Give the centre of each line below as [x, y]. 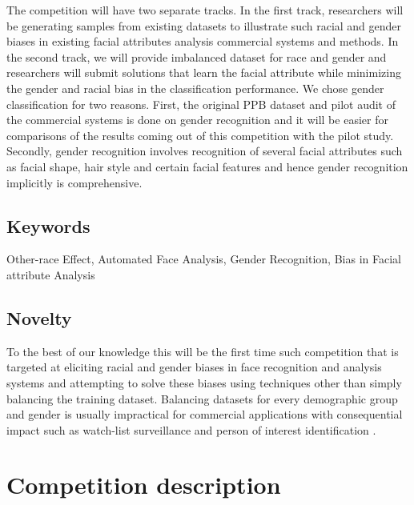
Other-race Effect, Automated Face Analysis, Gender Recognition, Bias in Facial [204, 259]
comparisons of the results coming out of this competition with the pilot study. [200, 135]
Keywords [48, 225]
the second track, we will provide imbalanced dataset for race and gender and [197, 56]
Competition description [144, 485]
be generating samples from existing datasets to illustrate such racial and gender [204, 25]
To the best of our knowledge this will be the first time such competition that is [203, 351]
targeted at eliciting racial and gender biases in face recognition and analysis [194, 367]
